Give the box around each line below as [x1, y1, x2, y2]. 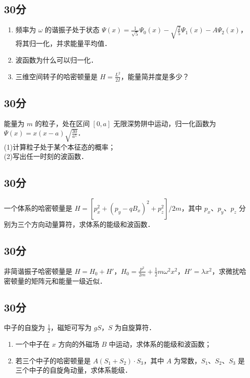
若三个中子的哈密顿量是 [15, 355, 91, 365]
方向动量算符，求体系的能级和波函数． [31, 219, 154, 229]
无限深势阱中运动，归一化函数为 [113, 118, 216, 128]
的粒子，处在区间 [35, 118, 90, 128]
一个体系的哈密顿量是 [4, 202, 72, 213]
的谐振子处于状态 [44, 24, 100, 35]
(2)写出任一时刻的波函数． [4, 151, 88, 161]
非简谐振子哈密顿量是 [4, 266, 72, 276]
